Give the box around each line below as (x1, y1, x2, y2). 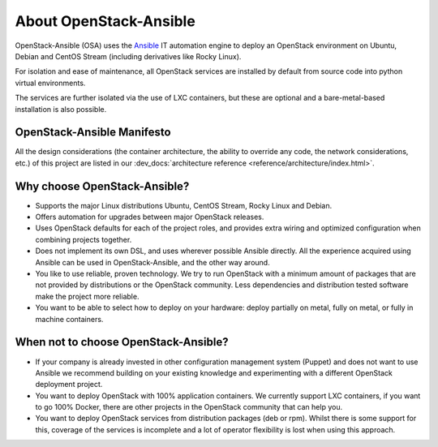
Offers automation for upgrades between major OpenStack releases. (35, 212, 264, 222)
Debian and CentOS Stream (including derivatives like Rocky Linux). (15, 51, 242, 61)
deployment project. (35, 380, 103, 389)
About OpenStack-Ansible (15, 12, 196, 30)
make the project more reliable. (35, 291, 140, 301)
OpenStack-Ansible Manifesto (15, 126, 171, 140)
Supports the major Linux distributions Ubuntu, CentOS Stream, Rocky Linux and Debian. (35, 200, 333, 210)
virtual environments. (15, 78, 86, 88)
